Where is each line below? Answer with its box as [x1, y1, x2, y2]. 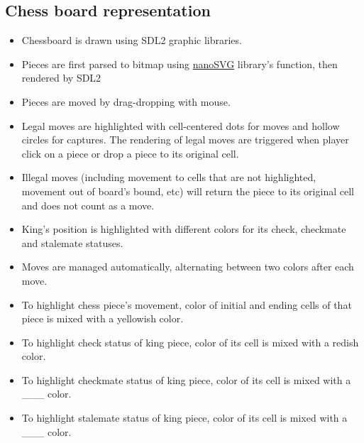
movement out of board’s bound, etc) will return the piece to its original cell [21, 183, 354, 198]
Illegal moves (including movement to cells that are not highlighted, [21, 170, 316, 185]
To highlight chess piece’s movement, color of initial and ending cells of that [21, 297, 352, 312]
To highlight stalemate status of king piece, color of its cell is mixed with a [21, 410, 348, 425]
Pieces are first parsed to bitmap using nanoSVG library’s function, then [21, 56, 338, 71]
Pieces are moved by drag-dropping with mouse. [21, 94, 231, 109]
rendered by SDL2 [21, 70, 101, 85]
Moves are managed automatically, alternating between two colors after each [21, 259, 354, 274]
